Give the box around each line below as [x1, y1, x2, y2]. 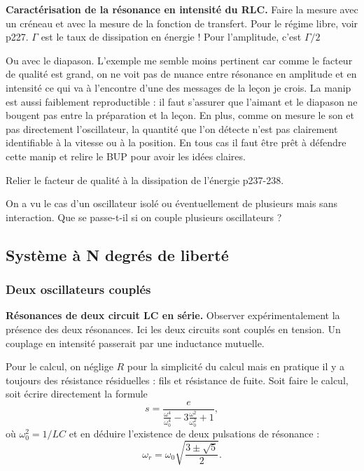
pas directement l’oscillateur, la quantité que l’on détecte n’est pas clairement [6, 121, 338, 136]
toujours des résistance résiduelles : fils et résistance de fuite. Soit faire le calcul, [6, 372, 349, 387]
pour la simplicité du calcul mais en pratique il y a [127, 359, 345, 374]
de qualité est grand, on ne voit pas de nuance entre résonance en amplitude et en [6, 66, 357, 81]
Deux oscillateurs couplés [6, 281, 151, 298]
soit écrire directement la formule [6, 386, 148, 401]
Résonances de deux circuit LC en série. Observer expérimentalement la [6, 308, 340, 323]
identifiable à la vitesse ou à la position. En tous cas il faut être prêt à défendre [6, 135, 346, 150]
